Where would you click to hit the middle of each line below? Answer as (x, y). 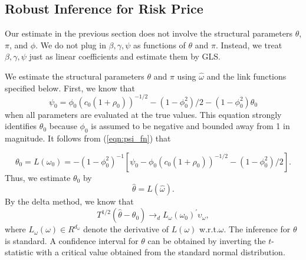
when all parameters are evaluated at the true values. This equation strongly (143, 114)
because (63, 126)
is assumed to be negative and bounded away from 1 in (190, 126)
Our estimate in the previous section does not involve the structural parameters (149, 33)
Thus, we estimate (38, 177)
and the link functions (246, 76)
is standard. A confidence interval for (72, 240)
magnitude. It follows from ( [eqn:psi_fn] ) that (88, 138)
